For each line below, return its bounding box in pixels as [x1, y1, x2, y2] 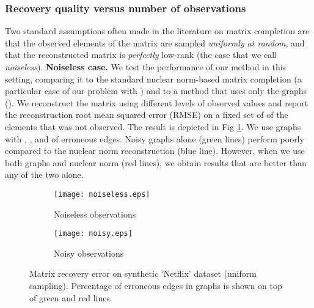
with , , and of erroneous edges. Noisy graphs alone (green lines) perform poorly [5, 132, 304, 145]
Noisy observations [54, 246, 124, 259]
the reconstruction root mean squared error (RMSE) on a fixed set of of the [5, 108, 288, 121]
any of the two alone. [5, 168, 84, 181]
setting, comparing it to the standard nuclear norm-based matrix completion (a [5, 72, 302, 85]
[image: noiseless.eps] [54, 189, 150, 199]
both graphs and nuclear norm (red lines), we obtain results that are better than [5, 156, 307, 169]
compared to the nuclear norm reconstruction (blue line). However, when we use [5, 144, 305, 157]
